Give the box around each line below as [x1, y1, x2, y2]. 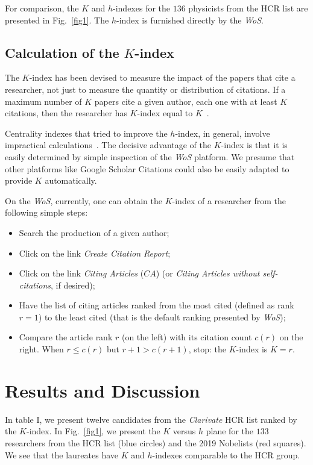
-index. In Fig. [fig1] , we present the [27, 425, 160, 437]
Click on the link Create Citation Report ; [19, 246, 171, 259]
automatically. [45, 174, 97, 187]
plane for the [206, 425, 253, 437]
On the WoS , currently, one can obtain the [5, 194, 162, 207]
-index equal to [137, 107, 193, 119]
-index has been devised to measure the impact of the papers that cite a [29, 71, 296, 84]
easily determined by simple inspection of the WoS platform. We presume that [5, 150, 295, 163]
